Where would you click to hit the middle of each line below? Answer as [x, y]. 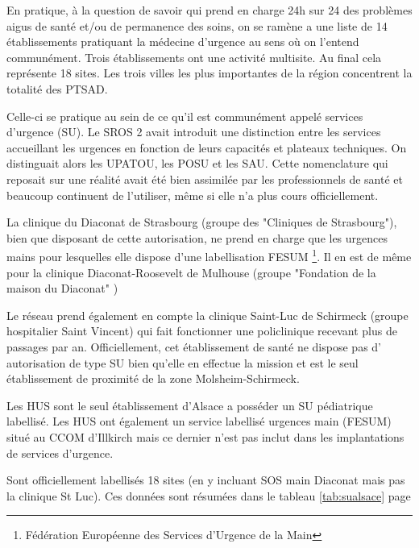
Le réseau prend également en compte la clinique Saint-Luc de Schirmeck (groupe [207, 315]
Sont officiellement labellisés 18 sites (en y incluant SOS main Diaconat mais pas [206, 480]
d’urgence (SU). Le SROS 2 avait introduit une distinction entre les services [194, 132]
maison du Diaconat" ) [62, 288]
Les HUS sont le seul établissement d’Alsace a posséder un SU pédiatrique [190, 405]
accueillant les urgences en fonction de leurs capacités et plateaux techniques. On [207, 147]
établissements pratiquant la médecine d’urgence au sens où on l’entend [183, 42]
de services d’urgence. [60, 453]
